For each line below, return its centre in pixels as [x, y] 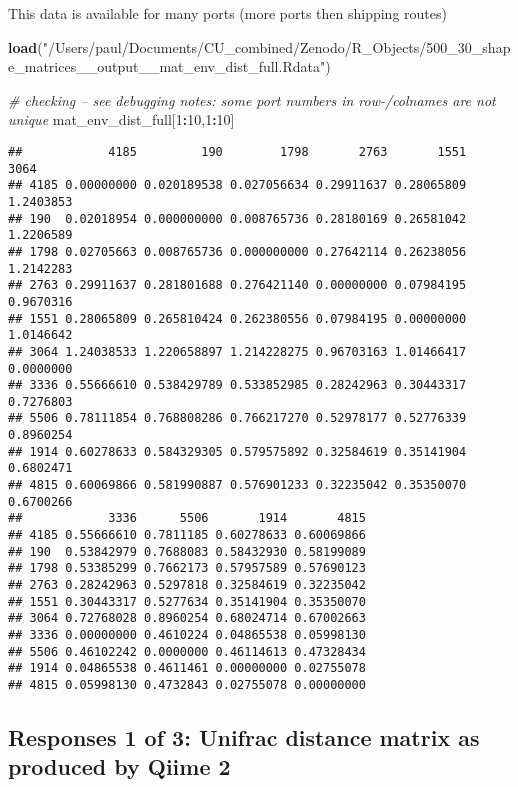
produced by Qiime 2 [119, 766]
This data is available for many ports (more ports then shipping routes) [227, 13]
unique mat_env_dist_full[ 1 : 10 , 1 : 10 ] [121, 119]
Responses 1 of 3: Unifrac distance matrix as [244, 737]
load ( [25, 46]
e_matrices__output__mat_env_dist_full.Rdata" [167, 66]
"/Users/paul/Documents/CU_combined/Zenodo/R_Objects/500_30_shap [276, 46]
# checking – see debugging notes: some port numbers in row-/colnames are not [252, 99]
